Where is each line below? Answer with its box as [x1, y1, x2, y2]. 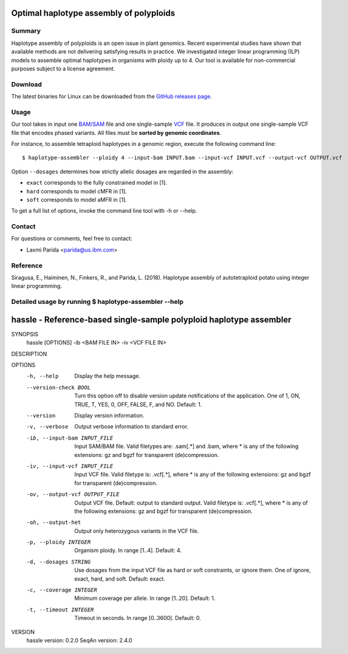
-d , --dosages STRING [26, 558, 91, 565]
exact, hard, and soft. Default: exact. [74, 575, 165, 582]
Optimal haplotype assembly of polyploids [11, 8, 176, 18]
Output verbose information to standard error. [74, 423, 189, 430]
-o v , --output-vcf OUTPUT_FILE [26, 491, 120, 498]
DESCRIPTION [11, 350, 47, 357]
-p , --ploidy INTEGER [26, 539, 91, 546]
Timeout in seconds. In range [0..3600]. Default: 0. [74, 614, 202, 622]
